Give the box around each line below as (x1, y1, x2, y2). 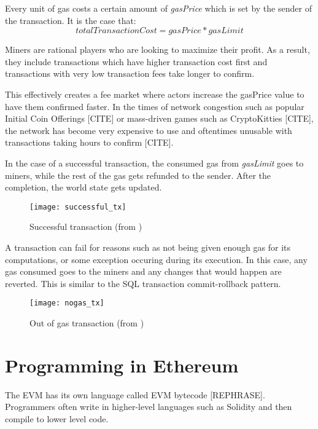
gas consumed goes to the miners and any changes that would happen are (5, 265, 282, 278)
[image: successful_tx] (29, 202, 126, 211)
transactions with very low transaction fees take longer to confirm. (5, 67, 255, 80)
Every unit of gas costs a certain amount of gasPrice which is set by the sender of (5, 2, 312, 14)
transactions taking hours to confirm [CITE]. (5, 136, 174, 149)
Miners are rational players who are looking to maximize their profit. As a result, (5, 43, 310, 56)
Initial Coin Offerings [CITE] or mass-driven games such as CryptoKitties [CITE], (5, 112, 314, 125)
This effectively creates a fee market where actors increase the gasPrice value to (5, 87, 304, 100)
